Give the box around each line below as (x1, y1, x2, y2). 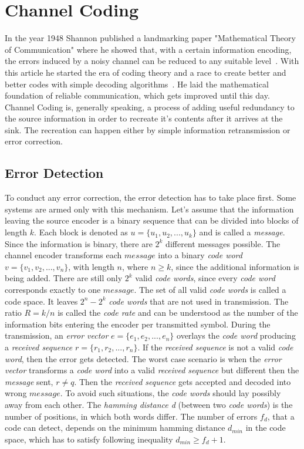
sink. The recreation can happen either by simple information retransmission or (5, 123, 291, 136)
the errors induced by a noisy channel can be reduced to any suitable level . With (5, 55, 299, 67)
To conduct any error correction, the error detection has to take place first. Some (5, 191, 296, 204)
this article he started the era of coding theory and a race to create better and (5, 66, 286, 78)
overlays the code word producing (177, 329, 296, 342)
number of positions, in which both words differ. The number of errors (5, 410, 258, 422)
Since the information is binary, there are (5, 237, 153, 249)
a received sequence (5, 340, 73, 353)
